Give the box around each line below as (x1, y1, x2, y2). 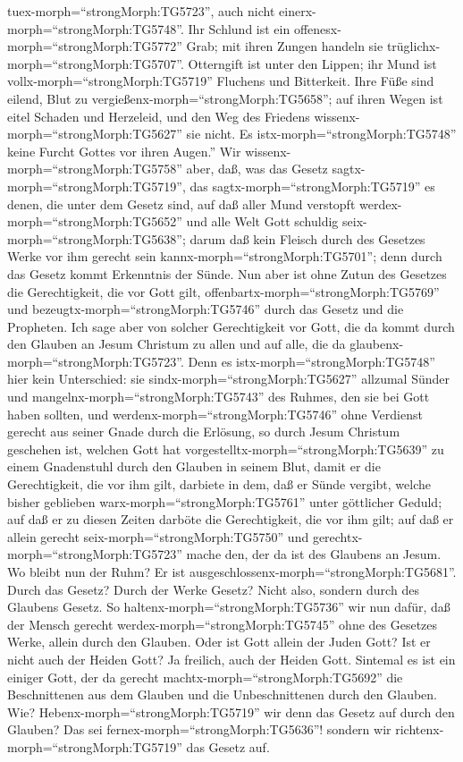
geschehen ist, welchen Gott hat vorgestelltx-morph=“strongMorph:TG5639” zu (7, 439, 444, 458)
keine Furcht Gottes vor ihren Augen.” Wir (7, 141, 241, 160)
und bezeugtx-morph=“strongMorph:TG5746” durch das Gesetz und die (7, 300, 404, 318)
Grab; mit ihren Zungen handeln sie (186, 37, 383, 55)
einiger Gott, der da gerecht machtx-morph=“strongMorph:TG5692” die (7, 667, 403, 686)
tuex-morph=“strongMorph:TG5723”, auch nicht (7, 2, 275, 20)
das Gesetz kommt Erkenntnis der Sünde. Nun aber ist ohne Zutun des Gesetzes (7, 264, 447, 283)
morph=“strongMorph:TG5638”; (7, 229, 186, 248)
